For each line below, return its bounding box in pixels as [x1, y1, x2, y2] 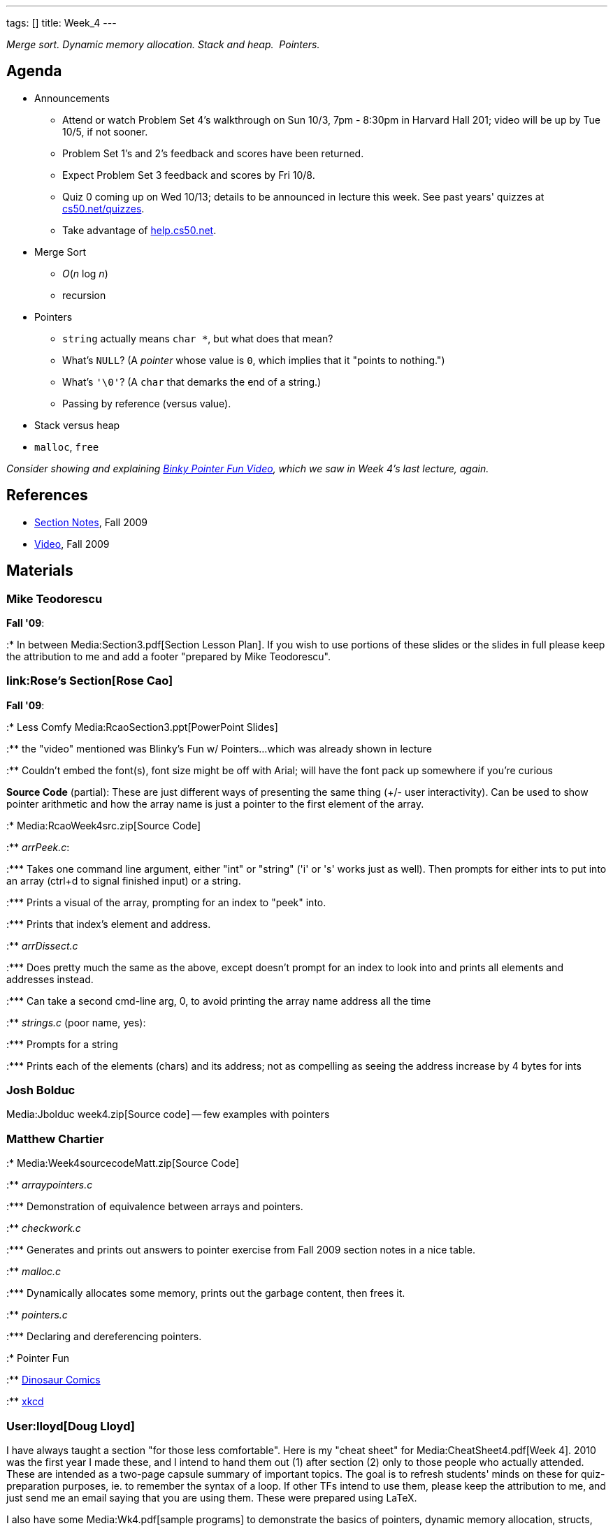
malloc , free [34, 440, 99, 453]
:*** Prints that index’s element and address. [6, 917, 211, 930]
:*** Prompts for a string [6, 1038, 118, 1050]
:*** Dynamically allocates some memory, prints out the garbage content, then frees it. [6, 1287, 405, 1300]
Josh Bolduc [6, 1083, 75, 1098]
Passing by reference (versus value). [62, 397, 231, 409]
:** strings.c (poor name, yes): [6, 1016, 146, 1029]
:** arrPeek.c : [6, 841, 70, 853]
